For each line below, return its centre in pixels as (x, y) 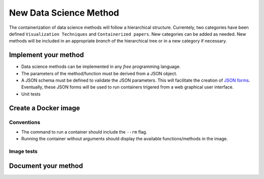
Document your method (46, 166)
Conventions (25, 122)
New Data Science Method (64, 13)
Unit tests (31, 94)
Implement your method (46, 55)
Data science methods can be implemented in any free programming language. (101, 67)
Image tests (23, 152)
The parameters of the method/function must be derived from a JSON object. (99, 73)
